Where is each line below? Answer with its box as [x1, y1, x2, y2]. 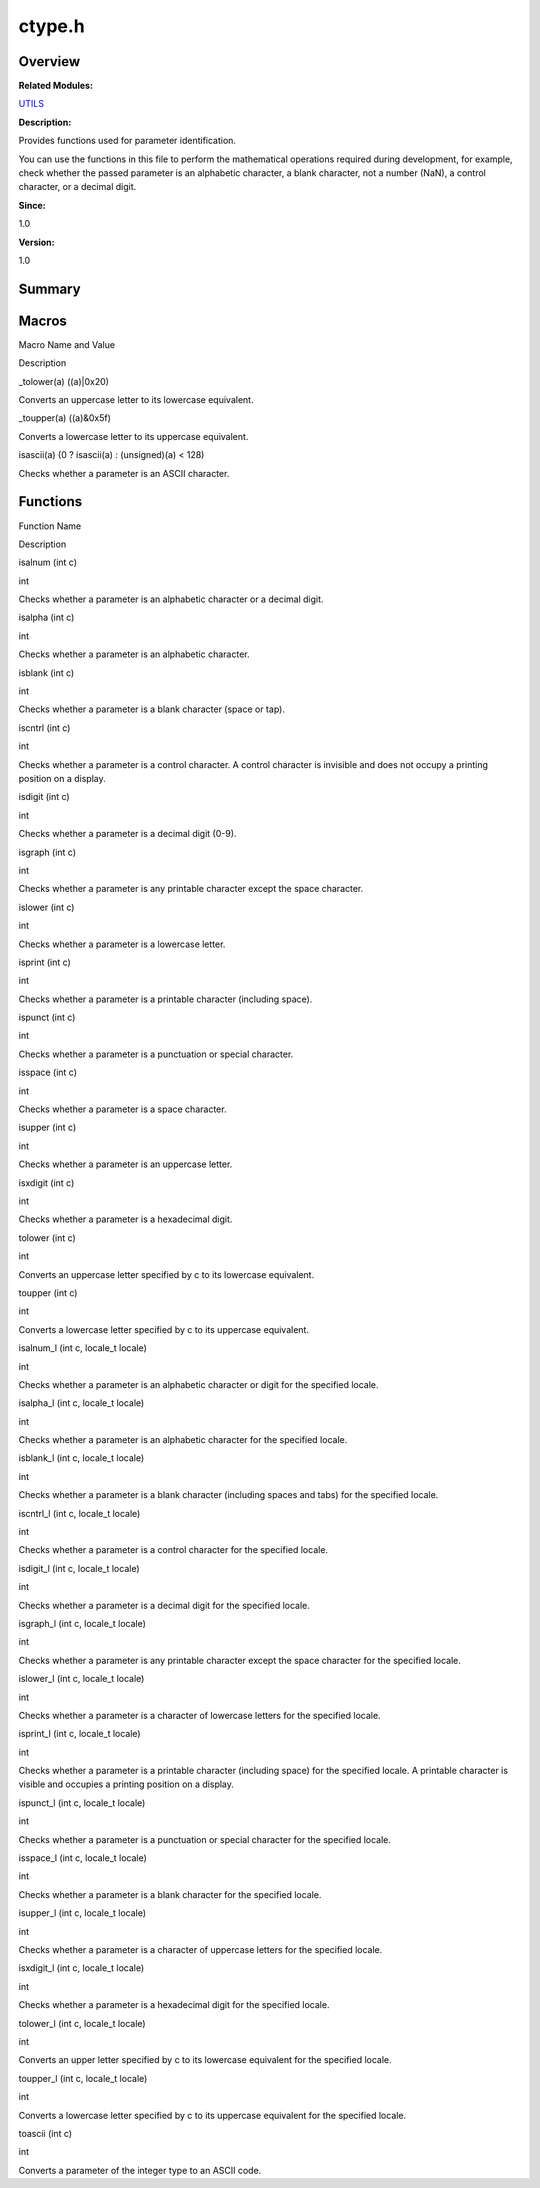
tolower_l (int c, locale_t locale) [18, 2017, 146, 2029]
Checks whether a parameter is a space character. [18, 1103, 227, 1115]
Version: [18, 236, 55, 248]
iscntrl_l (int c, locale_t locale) [18, 1507, 141, 1519]
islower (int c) [18, 901, 75, 913]
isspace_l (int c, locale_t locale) [18, 1852, 147, 1864]
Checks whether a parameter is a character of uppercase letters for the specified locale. [18, 1944, 383, 1955]
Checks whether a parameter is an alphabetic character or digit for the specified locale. [18, 1378, 379, 1390]
